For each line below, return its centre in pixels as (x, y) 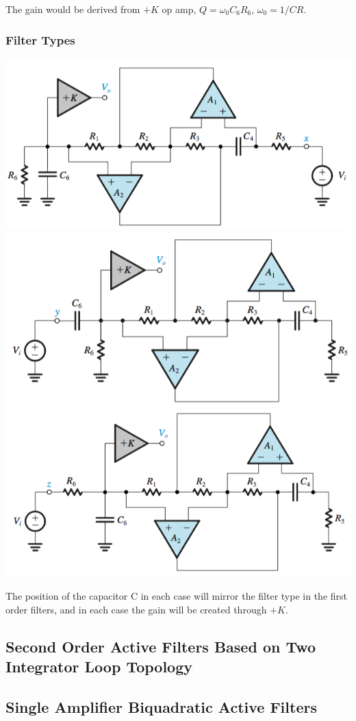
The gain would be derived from (73, 9)
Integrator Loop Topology (99, 667)
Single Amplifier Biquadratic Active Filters (161, 706)
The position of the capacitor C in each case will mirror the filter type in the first (176, 596)
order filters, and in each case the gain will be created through (136, 609)
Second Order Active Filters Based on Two (161, 646)
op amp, (179, 9)
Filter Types (40, 39)
